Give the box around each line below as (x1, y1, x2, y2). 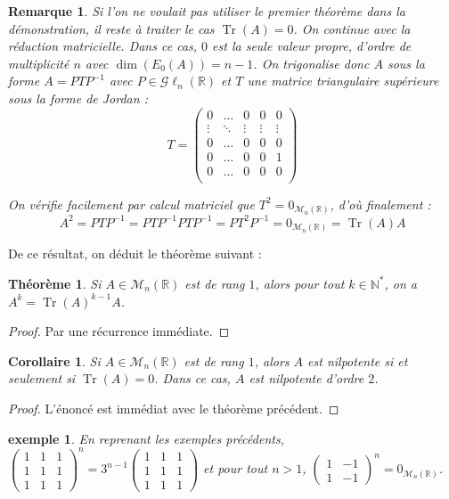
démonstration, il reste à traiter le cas (8, 19, 215, 37)
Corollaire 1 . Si (8, 351, 101, 370)
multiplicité (8, 53, 69, 72)
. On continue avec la (293, 19, 411, 37)
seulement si (8, 369, 76, 388)
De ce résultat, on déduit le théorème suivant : (8, 244, 262, 263)
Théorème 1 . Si (8, 274, 102, 292)
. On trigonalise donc (253, 53, 370, 72)
